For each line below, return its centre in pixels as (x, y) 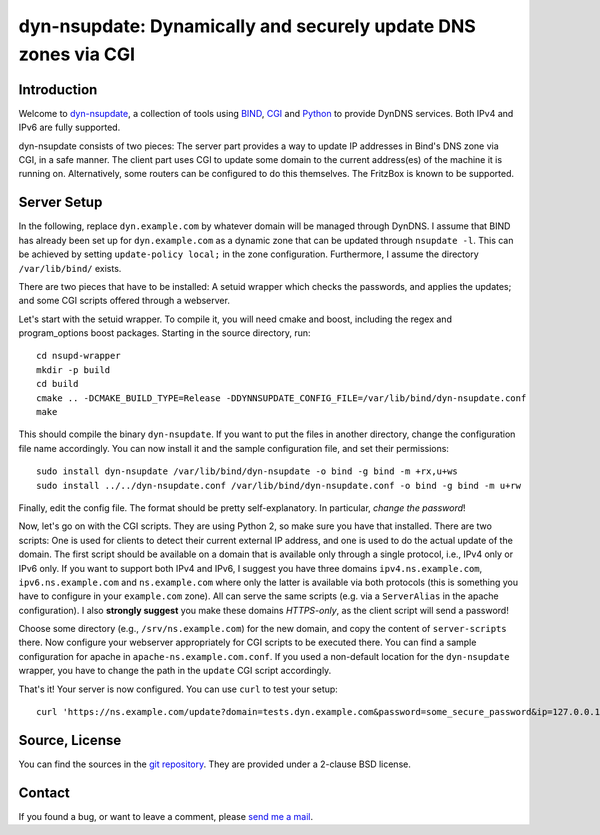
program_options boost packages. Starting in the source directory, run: (164, 333)
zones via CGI (76, 54)
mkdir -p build (73, 369)
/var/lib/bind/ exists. (70, 268)
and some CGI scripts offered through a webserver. (124, 301)
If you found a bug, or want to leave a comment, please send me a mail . (166, 816)
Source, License (70, 740)
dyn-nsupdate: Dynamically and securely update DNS (247, 26)
